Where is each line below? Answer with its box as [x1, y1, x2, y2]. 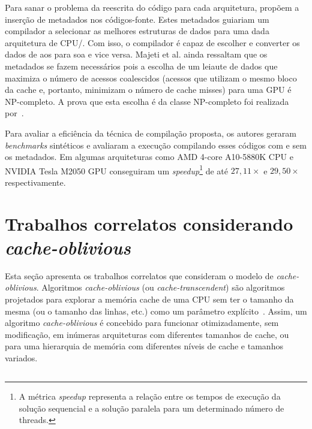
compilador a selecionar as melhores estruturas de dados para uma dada [5, 25, 269, 37]
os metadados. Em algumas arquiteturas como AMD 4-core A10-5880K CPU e [5, 150, 293, 163]
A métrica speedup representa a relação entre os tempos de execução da [19, 390, 281, 403]
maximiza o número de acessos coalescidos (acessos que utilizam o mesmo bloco [5, 71, 297, 84]
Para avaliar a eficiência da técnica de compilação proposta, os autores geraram [5, 126, 296, 139]
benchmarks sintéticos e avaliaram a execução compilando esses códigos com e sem [5, 138, 307, 151]
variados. [5, 352, 38, 364]
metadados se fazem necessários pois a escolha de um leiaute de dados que [5, 59, 278, 72]
